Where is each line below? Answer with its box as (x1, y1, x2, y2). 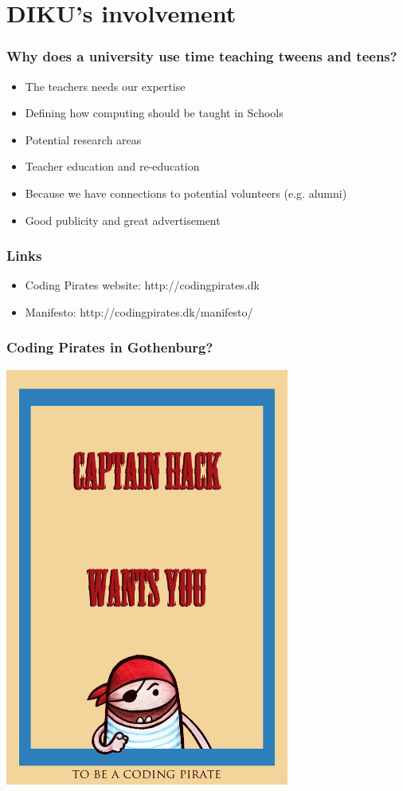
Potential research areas (25, 131, 142, 148)
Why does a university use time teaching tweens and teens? (6, 46, 397, 66)
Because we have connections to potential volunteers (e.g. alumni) (25, 184, 347, 201)
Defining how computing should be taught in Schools (25, 104, 284, 121)
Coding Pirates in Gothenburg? (6, 337, 213, 357)
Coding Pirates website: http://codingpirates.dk (25, 277, 260, 293)
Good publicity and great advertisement (25, 211, 221, 228)
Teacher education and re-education (25, 158, 200, 175)
